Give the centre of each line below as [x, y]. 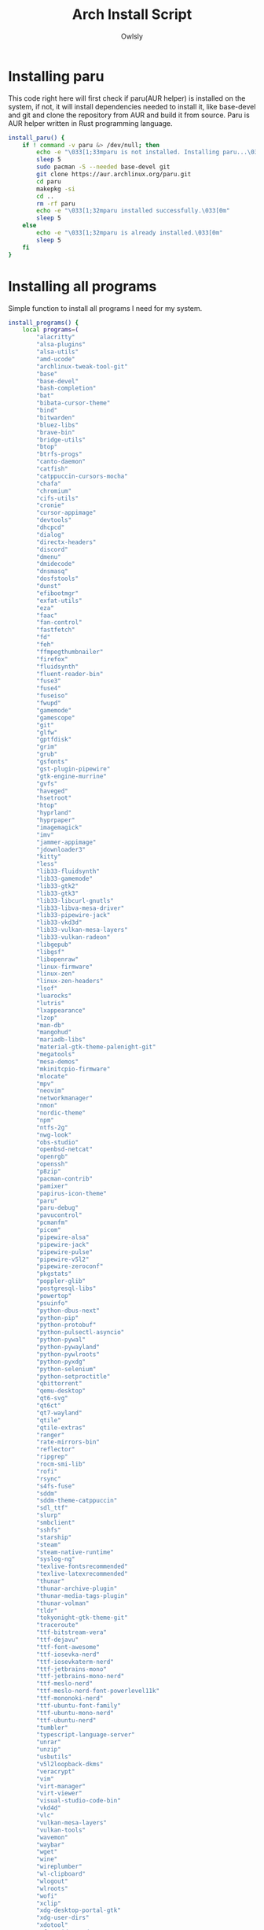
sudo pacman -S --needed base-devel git [103, 167]
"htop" [47, 806]
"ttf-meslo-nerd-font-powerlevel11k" [98, 1691]
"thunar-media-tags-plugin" [82, 1595]
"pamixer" [52, 1186]
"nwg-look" [54, 1135]
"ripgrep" [52, 1457]
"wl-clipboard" [61, 1874]
